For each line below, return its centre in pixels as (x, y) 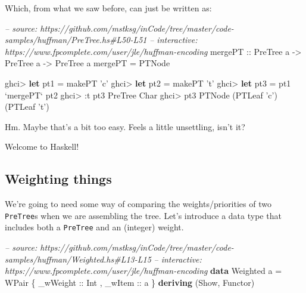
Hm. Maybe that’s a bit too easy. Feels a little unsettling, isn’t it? (125, 126)
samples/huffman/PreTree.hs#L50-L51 (76, 40)
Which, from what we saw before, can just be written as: (108, 8)
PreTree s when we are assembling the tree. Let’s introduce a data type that (143, 215)
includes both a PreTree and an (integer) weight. (94, 227)
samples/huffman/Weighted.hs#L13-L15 (78, 259)
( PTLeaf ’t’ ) (27, 107)
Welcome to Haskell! (42, 146)
